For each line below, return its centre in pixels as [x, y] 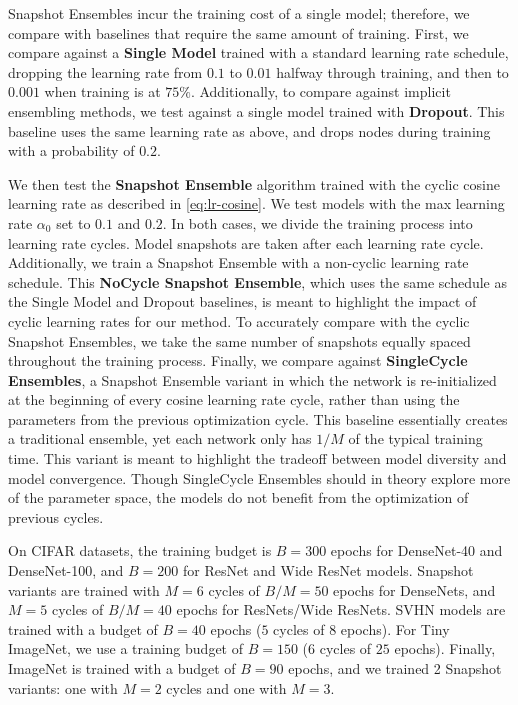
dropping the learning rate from [105, 71]
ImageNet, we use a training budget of [125, 648]
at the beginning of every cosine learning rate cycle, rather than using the [234, 399]
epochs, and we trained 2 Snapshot [395, 668]
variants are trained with [84, 589]
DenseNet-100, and [66, 570]
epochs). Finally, [445, 648]
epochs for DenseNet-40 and [416, 550]
